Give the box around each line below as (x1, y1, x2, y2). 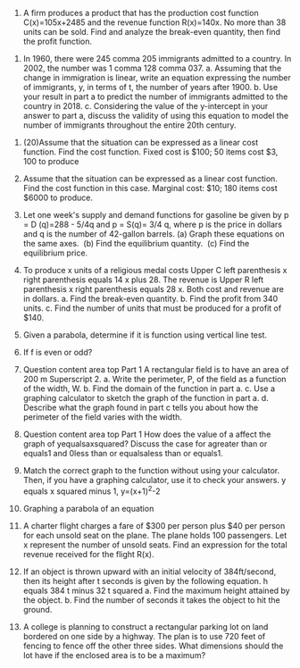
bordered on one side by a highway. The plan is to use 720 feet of (22, 630, 266, 641)
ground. (22, 604, 53, 614)
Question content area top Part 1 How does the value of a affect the (22, 429, 271, 439)
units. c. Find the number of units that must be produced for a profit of (22, 303, 282, 313)
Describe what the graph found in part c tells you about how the (22, 402, 259, 413)
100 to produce (22, 156, 79, 166)
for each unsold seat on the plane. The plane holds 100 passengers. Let (22, 530, 287, 540)
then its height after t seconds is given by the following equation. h (22, 575, 269, 586)
